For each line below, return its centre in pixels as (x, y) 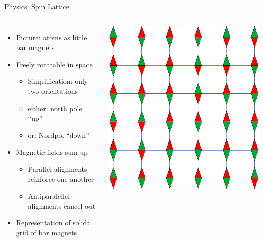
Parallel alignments (58, 168)
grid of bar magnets (47, 232)
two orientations (53, 91)
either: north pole (55, 108)
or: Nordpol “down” (59, 135)
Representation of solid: (53, 223)
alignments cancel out (62, 205)
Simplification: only (58, 81)
